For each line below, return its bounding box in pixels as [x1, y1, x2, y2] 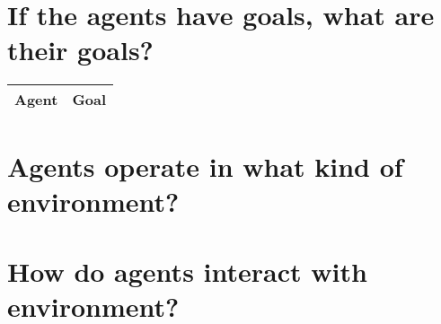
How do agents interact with [7, 253, 367, 290]
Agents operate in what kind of [7, 147, 403, 184]
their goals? [7, 31, 154, 68]
